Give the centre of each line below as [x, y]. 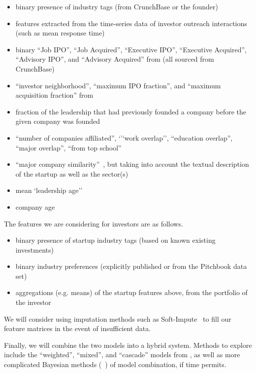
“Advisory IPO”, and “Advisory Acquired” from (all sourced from [115, 59]
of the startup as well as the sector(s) [72, 173]
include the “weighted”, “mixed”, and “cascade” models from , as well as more [122, 354]
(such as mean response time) [60, 33]
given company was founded [58, 121]
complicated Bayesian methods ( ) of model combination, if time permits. [115, 364]
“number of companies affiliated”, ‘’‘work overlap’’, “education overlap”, [124, 137]
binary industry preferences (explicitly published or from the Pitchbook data [131, 266]
